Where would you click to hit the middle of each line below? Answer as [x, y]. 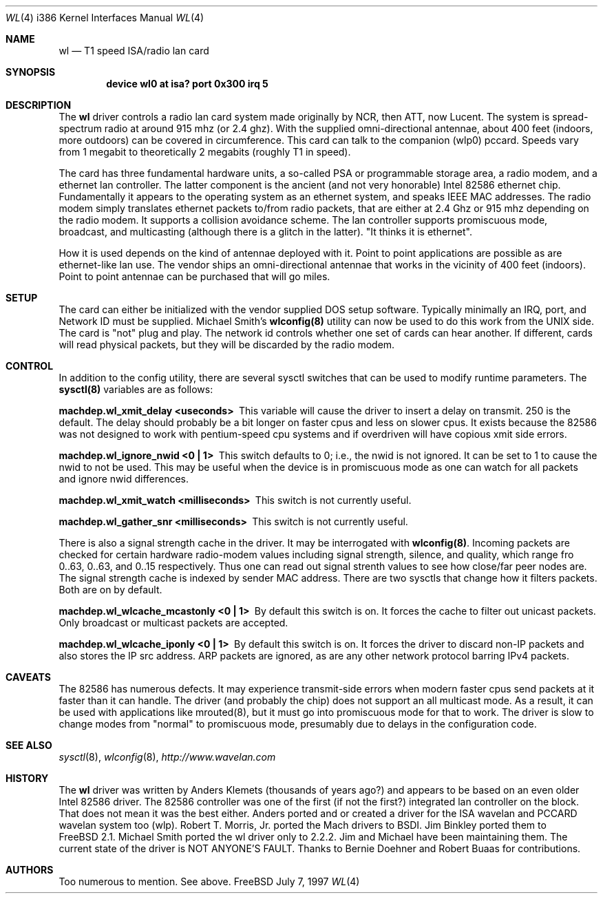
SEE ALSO [29, 745]
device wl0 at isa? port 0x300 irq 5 [187, 84]
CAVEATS [28, 677]
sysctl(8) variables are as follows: [136, 389]
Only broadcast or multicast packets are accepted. [173, 623]
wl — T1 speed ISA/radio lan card [134, 51]
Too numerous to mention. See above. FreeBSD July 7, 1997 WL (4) [209, 881]
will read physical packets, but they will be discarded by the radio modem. [227, 345]
